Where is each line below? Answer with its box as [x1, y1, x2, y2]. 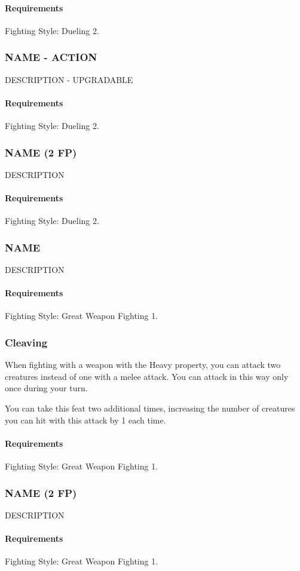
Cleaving [5, 334, 48, 349]
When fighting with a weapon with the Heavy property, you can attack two [5, 358, 281, 371]
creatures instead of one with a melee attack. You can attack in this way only [5, 370, 289, 382]
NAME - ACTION [5, 50, 97, 65]
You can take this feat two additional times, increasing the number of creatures [5, 402, 295, 414]
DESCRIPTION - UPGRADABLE [5, 73, 133, 85]
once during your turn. [5, 382, 88, 394]
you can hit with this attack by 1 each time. [5, 413, 166, 426]
